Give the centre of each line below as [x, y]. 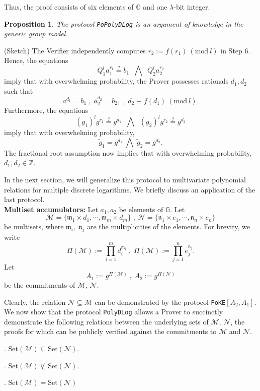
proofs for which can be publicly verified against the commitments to [110, 331]
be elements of [141, 209]
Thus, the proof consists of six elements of [69, 7]
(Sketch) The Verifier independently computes [75, 50]
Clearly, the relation [35, 302]
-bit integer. [192, 7]
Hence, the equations [36, 60]
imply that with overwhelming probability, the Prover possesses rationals [116, 81]
